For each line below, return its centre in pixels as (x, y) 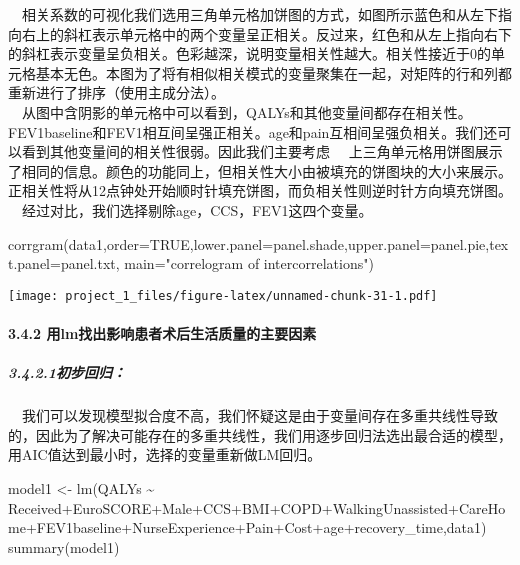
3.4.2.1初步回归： (67, 372)
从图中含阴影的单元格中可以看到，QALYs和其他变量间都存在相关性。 (247, 111)
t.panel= (34, 263)
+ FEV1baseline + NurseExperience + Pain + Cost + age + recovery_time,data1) (256, 527)
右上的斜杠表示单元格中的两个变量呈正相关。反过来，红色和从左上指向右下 (266, 33)
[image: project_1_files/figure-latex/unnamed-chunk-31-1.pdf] (223, 295)
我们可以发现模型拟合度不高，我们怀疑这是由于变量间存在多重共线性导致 (260, 415)
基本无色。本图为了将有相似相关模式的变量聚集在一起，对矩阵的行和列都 (273, 72)
